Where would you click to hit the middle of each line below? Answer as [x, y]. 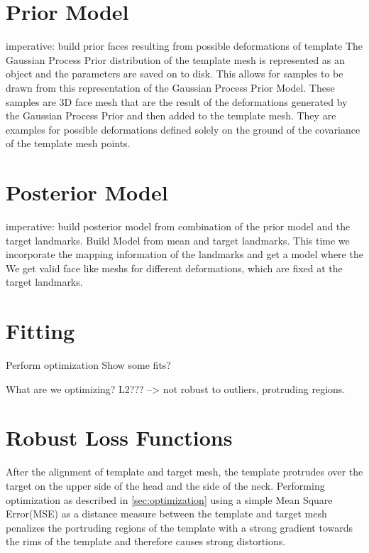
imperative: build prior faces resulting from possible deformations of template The [184, 46]
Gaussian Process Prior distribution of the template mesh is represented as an [175, 59]
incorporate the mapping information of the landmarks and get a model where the [184, 254]
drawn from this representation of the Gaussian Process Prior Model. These [170, 87]
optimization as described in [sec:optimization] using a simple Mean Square [169, 499]
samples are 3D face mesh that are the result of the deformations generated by [177, 101]
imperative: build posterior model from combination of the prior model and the [178, 226]
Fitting [40, 331]
